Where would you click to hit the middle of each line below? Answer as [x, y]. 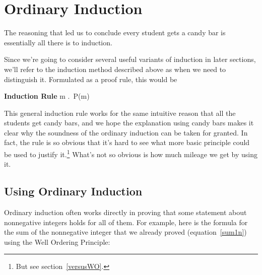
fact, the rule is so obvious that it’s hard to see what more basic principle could [127, 142]
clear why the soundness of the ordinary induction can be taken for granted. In [126, 132]
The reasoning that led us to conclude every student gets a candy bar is [115, 32]
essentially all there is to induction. [58, 42]
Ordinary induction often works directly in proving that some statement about [125, 212]
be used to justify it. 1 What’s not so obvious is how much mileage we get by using [131, 153]
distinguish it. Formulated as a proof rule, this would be [91, 79]
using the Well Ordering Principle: [57, 242]
